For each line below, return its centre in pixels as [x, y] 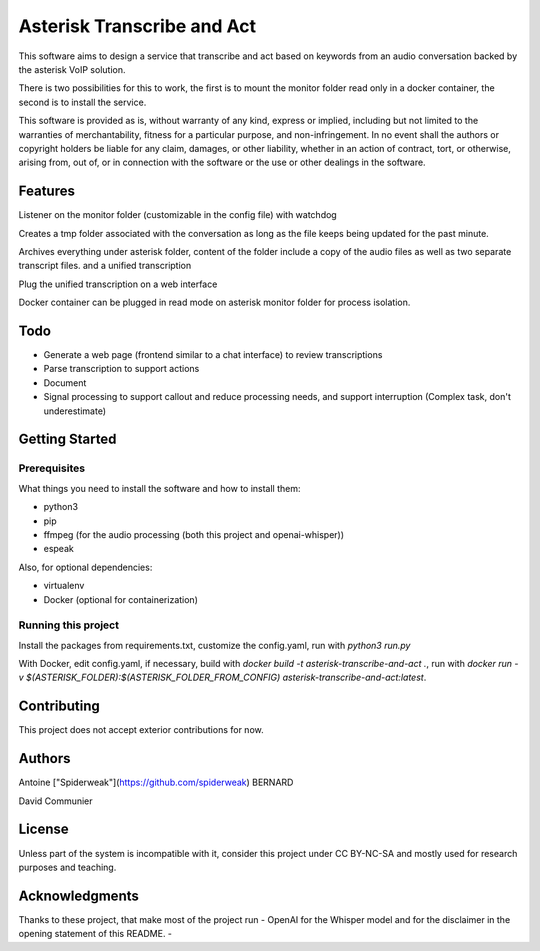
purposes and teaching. [67, 867]
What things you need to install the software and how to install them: [159, 488]
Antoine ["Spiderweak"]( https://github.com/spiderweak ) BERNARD [156, 782]
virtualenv [64, 586]
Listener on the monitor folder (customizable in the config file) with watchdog [177, 215]
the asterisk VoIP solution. [72, 69]
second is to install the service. [82, 102]
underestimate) [75, 411]
